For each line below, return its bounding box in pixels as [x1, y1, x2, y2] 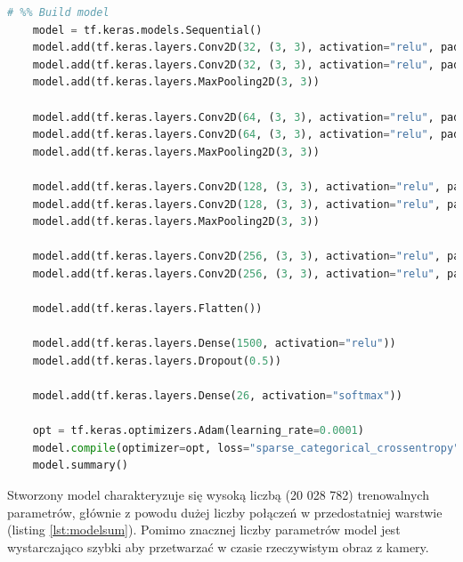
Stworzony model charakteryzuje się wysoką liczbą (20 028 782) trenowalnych [7, 486, 429, 504]
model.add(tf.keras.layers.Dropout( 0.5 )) [32, 354, 281, 367]
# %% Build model [7, 6, 110, 19]
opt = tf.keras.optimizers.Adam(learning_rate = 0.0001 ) [32, 424, 364, 438]
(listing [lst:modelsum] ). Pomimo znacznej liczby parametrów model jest [7, 520, 401, 539]
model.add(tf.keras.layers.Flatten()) [32, 302, 263, 316]
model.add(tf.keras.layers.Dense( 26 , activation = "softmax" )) [32, 389, 402, 403]
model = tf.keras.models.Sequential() [32, 23, 263, 36]
